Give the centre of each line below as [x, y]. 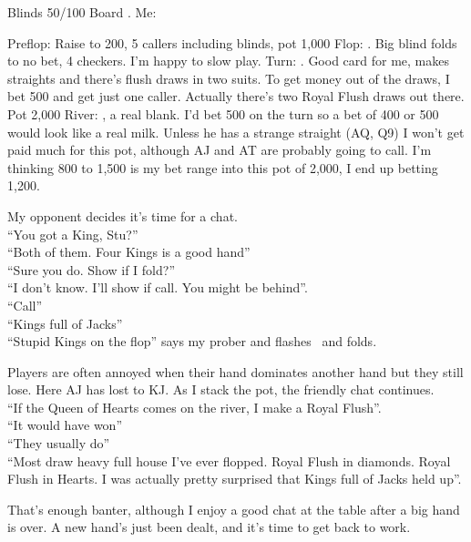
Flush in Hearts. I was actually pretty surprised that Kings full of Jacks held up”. [235, 479]
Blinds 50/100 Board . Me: [82, 12]
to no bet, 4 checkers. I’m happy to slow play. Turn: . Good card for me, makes [229, 61]
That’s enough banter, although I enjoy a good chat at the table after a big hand [234, 509]
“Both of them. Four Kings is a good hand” [129, 252]
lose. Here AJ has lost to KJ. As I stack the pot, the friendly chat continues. [221, 389]
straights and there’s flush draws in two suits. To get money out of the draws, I [229, 78]
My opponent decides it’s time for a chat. [123, 215]
